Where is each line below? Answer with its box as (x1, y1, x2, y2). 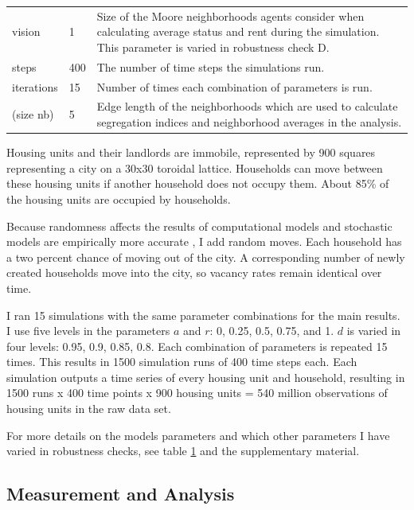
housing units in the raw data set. (6, 400, 171, 417)
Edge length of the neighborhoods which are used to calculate (96, 98, 398, 115)
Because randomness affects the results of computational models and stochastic (6, 217, 393, 234)
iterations (12, 78, 58, 95)
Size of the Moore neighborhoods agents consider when (96, 7, 365, 24)
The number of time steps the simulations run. (96, 58, 325, 75)
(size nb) (12, 106, 54, 123)
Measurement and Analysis (6, 481, 235, 506)
